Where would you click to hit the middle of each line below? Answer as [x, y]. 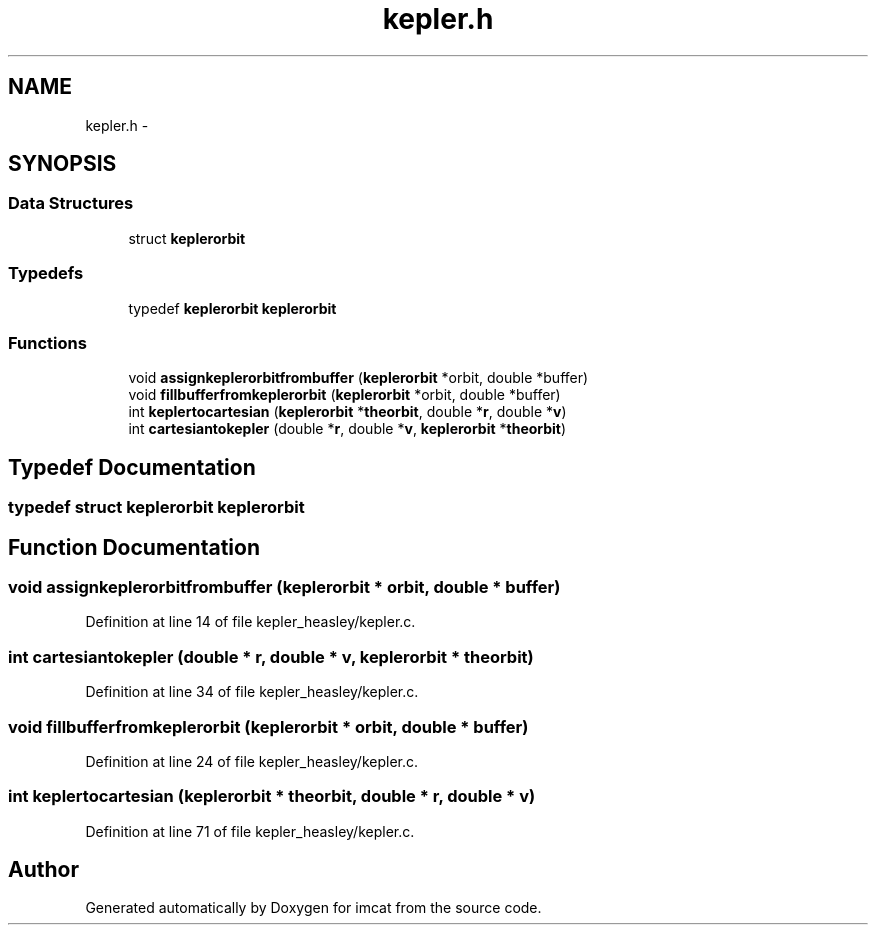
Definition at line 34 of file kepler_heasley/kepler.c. [252, 692]
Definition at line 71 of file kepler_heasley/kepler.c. [250, 831]
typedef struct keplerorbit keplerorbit [156, 507]
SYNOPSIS [62, 164]
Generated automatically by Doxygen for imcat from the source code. [313, 908]
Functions [47, 342]
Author [43, 870]
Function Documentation [134, 547]
